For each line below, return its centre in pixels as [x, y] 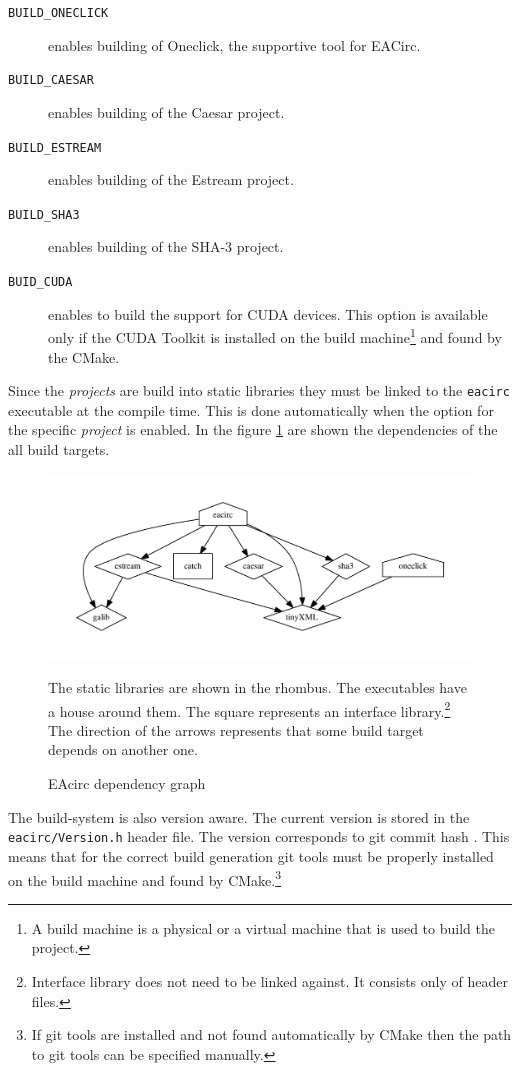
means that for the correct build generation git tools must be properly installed [251, 855]
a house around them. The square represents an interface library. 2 [249, 709]
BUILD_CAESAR [51, 80]
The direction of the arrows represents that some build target [236, 729]
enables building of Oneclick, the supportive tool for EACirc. [234, 44]
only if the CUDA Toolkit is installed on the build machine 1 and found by [275, 335]
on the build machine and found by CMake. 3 [145, 878]
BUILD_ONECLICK [58, 13]
